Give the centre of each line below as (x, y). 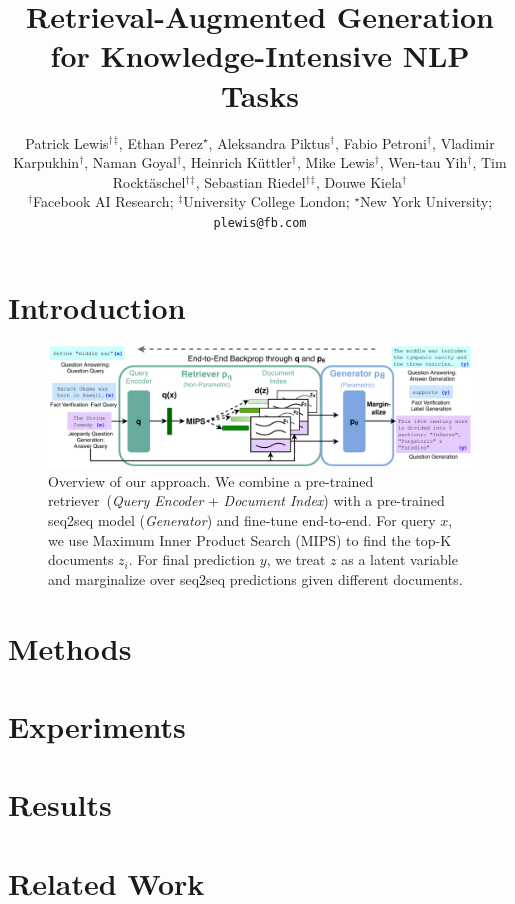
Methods (70, 647)
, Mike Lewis (335, 162)
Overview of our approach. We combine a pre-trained (211, 480)
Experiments (97, 725)
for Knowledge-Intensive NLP (260, 55)
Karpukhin (46, 162)
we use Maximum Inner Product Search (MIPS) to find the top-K (250, 539)
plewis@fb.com (260, 222)
